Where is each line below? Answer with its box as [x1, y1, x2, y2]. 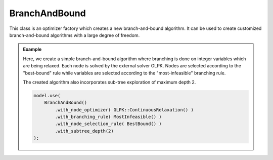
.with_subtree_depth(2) [55, 128, 114, 134]
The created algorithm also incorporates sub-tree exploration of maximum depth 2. [23, 79, 196, 85]
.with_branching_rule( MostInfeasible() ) [55, 114, 162, 120]
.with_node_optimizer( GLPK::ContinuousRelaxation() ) [55, 107, 194, 112]
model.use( [33, 93, 61, 98]
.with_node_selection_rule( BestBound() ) [55, 121, 162, 127]
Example [23, 46, 42, 53]
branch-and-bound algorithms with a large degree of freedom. [9, 32, 140, 38]
